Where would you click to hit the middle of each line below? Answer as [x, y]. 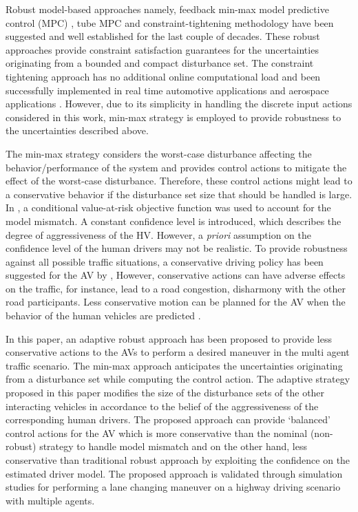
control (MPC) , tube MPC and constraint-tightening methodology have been [170, 22]
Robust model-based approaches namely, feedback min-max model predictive [167, 9]
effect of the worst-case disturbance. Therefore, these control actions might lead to [179, 181]
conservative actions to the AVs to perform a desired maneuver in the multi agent [178, 352]
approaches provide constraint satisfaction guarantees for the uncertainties [162, 49]
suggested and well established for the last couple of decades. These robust [163, 36]
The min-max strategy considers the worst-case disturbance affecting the [159, 153]
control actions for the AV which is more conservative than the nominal [157, 433]
